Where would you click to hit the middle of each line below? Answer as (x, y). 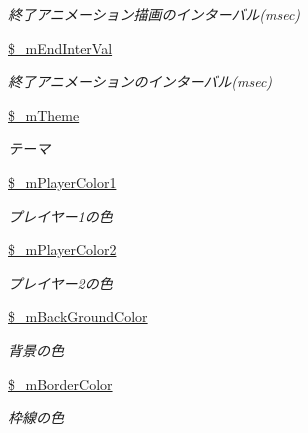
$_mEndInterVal (60, 47)
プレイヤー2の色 (60, 282)
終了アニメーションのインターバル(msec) (140, 81)
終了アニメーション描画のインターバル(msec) (154, 14)
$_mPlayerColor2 (62, 249)
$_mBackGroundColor (78, 316)
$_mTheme (44, 114)
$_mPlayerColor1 (62, 181)
